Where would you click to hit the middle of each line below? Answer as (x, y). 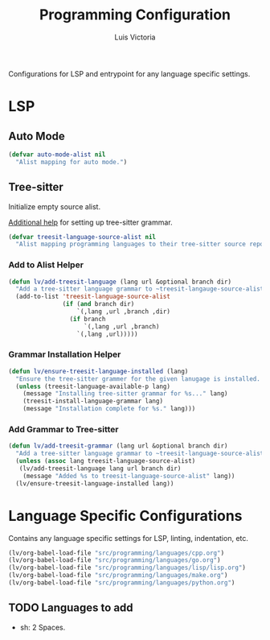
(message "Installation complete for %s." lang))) (109, 409)
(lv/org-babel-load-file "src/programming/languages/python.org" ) (122, 583)
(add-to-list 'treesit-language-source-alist (93, 297)
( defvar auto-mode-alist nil (57, 155)
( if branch (88, 319)
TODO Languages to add (71, 608)
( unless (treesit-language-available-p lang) (93, 386)
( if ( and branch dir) (98, 304)
